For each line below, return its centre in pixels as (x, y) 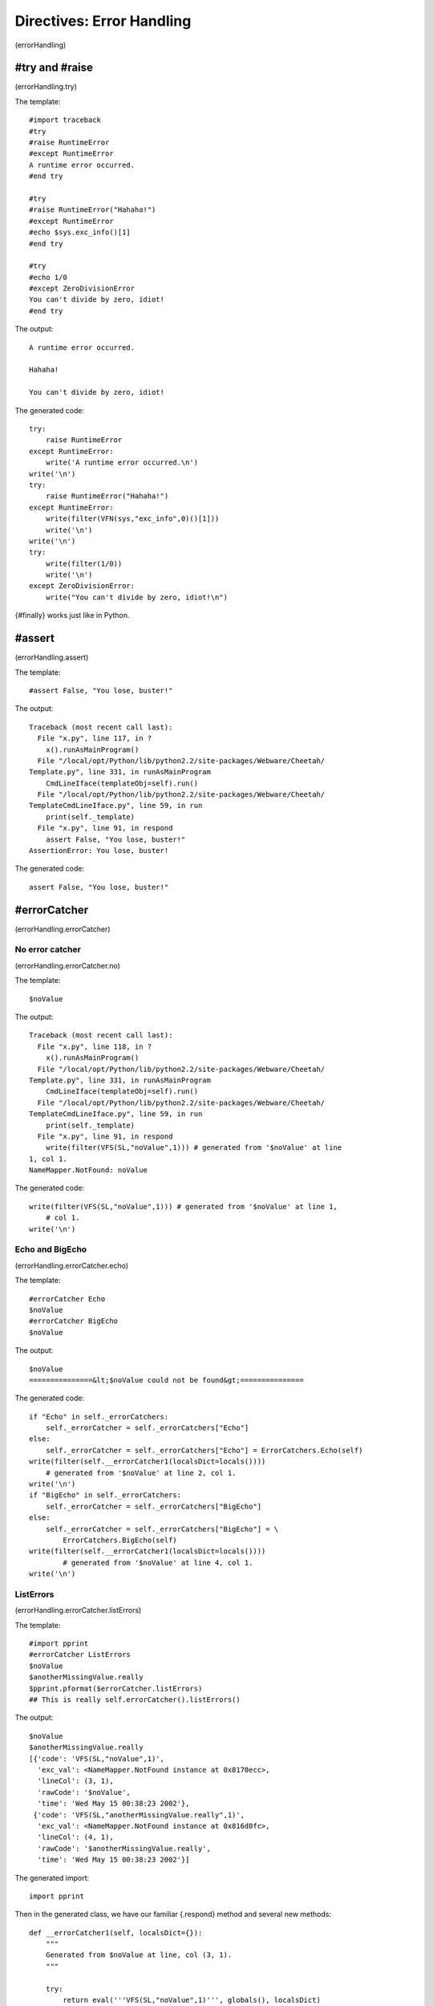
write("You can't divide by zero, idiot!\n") (137, 597)
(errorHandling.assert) (52, 657)
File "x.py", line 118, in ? (95, 1046)
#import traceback (65, 120)
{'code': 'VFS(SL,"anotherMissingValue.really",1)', (139, 1815)
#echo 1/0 (48, 277)
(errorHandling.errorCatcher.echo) (71, 1265)
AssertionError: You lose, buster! (99, 851)
